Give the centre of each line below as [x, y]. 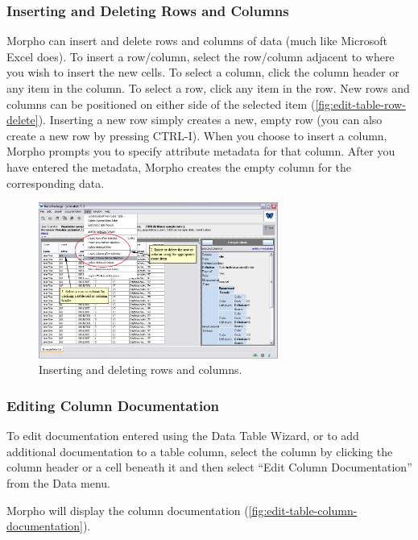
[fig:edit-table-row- [360, 104]
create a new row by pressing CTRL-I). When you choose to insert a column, [197, 135]
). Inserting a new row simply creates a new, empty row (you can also [210, 120]
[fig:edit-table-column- [303, 510]
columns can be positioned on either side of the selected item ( [161, 104]
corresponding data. [56, 183]
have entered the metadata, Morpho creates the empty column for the [179, 166]
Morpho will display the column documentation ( [128, 510]
